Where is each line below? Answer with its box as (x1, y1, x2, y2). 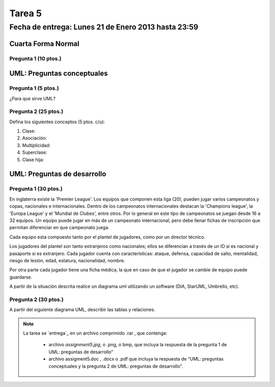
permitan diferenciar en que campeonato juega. (9, 225, 109, 231)
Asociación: (22, 135, 47, 141)
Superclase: (22, 149, 47, 155)
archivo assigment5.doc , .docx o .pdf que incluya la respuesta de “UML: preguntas (48, 356, 224, 362)
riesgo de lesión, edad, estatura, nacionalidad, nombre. (9, 257, 125, 263)
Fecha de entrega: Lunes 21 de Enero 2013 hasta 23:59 (9, 22, 199, 32)
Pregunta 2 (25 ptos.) (9, 108, 64, 115)
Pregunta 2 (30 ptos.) (9, 296, 64, 303)
